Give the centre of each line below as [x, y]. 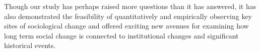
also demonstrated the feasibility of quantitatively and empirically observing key [128, 16]
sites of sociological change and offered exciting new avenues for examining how [126, 26]
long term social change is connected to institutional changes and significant [121, 35]
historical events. [30, 45]
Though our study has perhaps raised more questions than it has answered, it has [130, 6]
